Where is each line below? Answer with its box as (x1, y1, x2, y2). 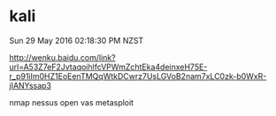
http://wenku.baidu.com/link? (9, 52, 117, 62)
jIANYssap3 (9, 80, 51, 91)
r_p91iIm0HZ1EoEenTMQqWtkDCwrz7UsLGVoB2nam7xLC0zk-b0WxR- (9, 70, 267, 81)
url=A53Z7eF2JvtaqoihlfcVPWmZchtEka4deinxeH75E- (9, 62, 208, 72)
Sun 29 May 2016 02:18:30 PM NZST (9, 35, 144, 46)
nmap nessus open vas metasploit (9, 97, 134, 107)
